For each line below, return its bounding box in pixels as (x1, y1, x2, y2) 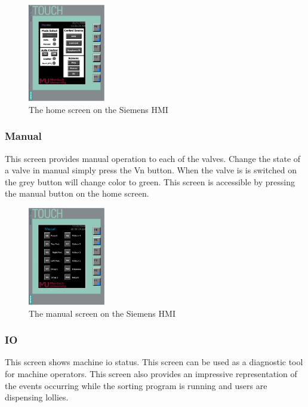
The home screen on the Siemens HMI (29, 103, 168, 115)
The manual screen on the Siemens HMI (29, 307, 175, 319)
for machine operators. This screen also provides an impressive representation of (5, 368, 297, 380)
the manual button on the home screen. (5, 187, 149, 200)
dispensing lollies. (5, 391, 69, 403)
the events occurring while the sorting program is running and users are (5, 379, 267, 391)
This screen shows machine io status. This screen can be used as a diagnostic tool (5, 356, 303, 368)
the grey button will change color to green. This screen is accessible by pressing (5, 175, 295, 188)
